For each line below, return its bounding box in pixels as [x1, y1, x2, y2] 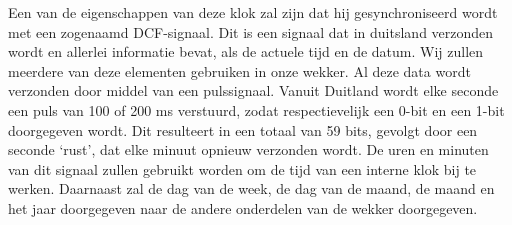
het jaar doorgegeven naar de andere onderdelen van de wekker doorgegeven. [8, 197, 478, 218]
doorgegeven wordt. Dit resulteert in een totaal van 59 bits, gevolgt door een [8, 119, 478, 140]
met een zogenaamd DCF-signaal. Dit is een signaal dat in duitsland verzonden [8, 21, 494, 42]
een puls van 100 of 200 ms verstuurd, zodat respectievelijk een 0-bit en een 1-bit [8, 99, 505, 120]
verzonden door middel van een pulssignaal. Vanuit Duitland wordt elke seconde [8, 80, 499, 101]
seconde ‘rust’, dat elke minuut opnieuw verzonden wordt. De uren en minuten [8, 139, 489, 160]
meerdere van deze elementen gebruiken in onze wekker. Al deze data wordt [8, 60, 471, 81]
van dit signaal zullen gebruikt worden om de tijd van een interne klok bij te [8, 158, 477, 179]
